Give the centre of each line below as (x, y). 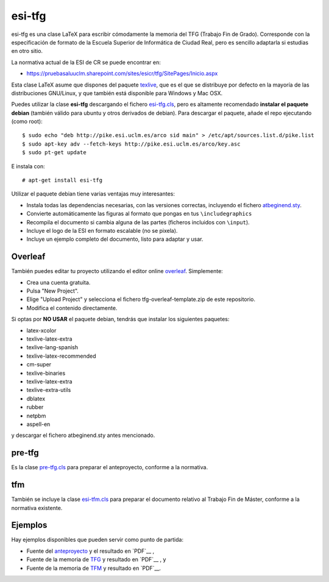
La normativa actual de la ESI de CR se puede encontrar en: (86, 62)
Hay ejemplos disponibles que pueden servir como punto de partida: (97, 540)
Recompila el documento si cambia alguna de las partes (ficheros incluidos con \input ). (138, 222)
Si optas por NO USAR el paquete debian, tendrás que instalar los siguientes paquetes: (120, 319)
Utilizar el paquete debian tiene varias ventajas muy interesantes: (93, 194)
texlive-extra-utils (49, 390)
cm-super (39, 364)
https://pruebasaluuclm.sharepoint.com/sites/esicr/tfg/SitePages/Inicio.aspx (122, 74)
